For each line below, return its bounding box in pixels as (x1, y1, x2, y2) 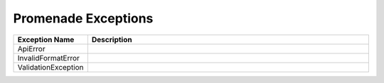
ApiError (17, 44, 46, 53)
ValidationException (17, 62, 85, 72)
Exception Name (17, 34, 75, 44)
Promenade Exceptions (13, 11, 154, 26)
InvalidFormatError (17, 53, 80, 63)
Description (91, 34, 132, 44)
